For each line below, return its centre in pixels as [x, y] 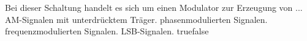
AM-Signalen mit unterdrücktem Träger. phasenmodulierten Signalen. [136, 19]
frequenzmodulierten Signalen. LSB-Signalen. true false [107, 31]
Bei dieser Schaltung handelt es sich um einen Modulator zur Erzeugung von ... [154, 7]
